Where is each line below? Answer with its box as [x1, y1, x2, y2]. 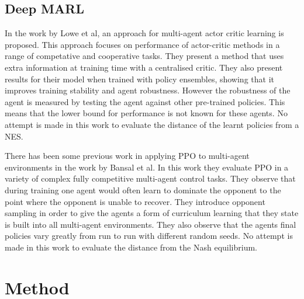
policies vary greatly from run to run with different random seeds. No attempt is [5, 230, 293, 242]
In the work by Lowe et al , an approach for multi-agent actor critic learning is [5, 27, 284, 39]
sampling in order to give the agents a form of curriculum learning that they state [5, 207, 299, 219]
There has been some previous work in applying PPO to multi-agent [5, 149, 250, 162]
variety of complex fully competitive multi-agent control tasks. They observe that [5, 172, 296, 185]
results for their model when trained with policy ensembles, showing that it [5, 72, 274, 85]
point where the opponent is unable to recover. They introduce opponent [5, 195, 265, 207]
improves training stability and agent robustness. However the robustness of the [5, 84, 291, 96]
